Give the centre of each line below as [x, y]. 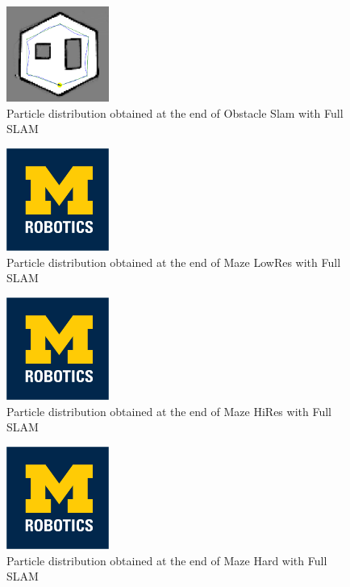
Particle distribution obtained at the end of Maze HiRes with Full [169, 411]
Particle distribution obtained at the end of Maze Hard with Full [167, 560]
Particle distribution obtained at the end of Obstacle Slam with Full [175, 112]
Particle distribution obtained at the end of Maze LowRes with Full [174, 262]
